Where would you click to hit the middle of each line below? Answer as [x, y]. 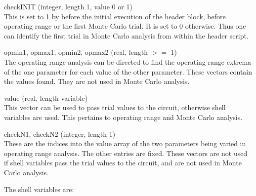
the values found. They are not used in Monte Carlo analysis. [97, 81]
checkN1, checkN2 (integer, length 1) [60, 134]
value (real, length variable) [46, 98]
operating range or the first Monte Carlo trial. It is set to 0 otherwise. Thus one [125, 26]
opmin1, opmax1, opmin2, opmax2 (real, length [76, 52]
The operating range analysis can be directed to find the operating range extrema [128, 61]
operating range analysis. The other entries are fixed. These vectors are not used [126, 153]
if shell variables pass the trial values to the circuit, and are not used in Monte [123, 163]
